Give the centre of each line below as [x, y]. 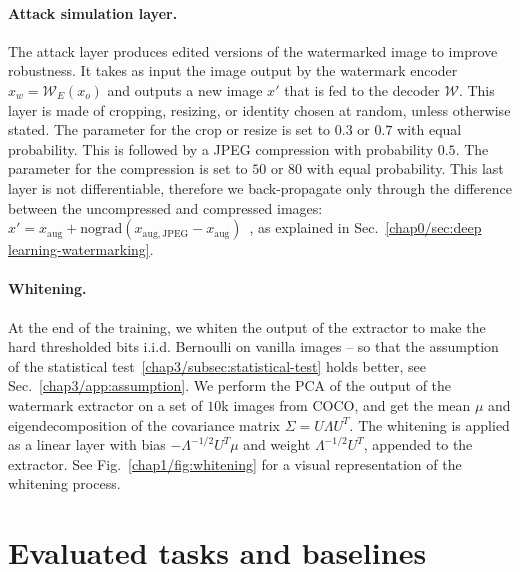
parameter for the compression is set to [128, 168]
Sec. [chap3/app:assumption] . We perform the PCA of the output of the [230, 385]
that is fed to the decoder [362, 89]
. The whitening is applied [429, 424]
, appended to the [418, 444]
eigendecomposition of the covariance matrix [144, 424]
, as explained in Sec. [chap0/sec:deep [365, 227]
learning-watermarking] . [81, 249]
